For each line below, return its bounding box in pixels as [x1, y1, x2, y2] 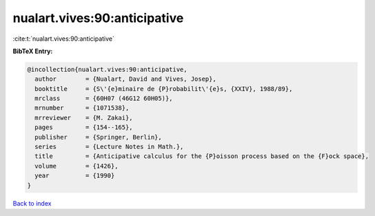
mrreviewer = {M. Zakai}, [34, 114, 134, 121]
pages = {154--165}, [34, 124, 134, 131]
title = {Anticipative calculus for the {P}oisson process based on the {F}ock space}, [34, 153, 369, 160]
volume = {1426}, [34, 162, 119, 170]
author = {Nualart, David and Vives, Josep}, [34, 75, 216, 83]
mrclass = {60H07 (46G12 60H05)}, [34, 95, 173, 103]
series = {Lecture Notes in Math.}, [34, 143, 184, 151]
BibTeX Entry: [12, 47, 53, 55]
